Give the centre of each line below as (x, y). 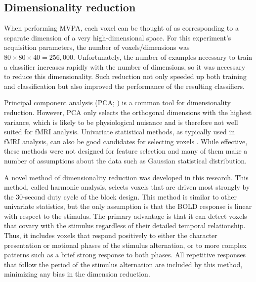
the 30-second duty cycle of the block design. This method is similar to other (120, 196)
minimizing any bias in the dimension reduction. (77, 274)
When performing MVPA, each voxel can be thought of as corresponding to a (121, 28)
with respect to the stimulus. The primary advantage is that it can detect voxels (126, 216)
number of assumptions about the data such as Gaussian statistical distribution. (125, 160)
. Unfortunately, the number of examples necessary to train (163, 57)
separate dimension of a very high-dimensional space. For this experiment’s (118, 37)
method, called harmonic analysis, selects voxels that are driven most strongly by (127, 187)
